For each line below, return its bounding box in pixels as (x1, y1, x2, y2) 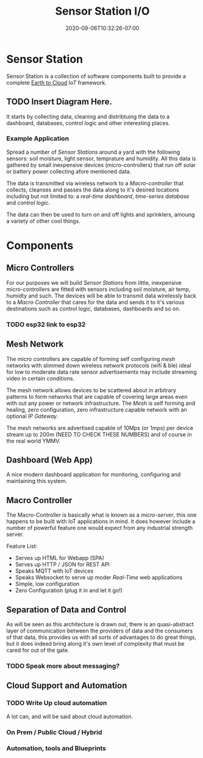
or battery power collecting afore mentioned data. (6, 168, 132, 175)
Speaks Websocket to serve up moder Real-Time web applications (15, 574, 183, 581)
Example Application (6, 134, 69, 143)
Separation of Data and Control (6, 604, 127, 615)
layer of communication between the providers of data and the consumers (6, 627, 193, 634)
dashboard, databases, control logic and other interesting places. (6, 119, 171, 126)
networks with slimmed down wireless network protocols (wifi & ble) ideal (6, 362, 191, 369)
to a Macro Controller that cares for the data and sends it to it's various (6, 298, 185, 306)
